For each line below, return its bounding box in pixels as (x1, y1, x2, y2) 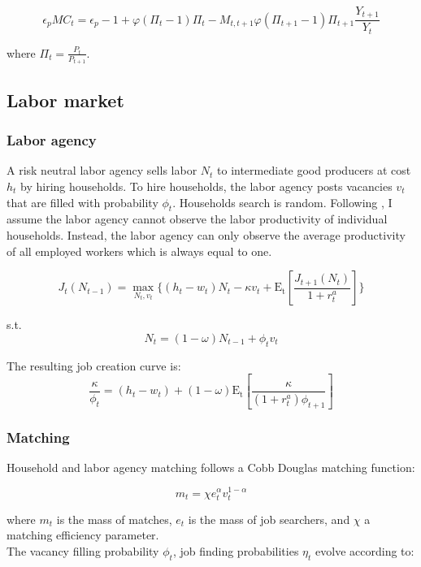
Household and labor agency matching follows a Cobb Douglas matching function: (7, 458, 415, 475)
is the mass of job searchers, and (188, 510, 350, 527)
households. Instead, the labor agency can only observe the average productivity (7, 226, 406, 243)
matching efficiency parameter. (7, 526, 159, 543)
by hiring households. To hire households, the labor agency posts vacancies (20, 178, 393, 194)
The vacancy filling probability (7, 542, 159, 559)
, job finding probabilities (172, 542, 299, 559)
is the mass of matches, (56, 510, 172, 527)
